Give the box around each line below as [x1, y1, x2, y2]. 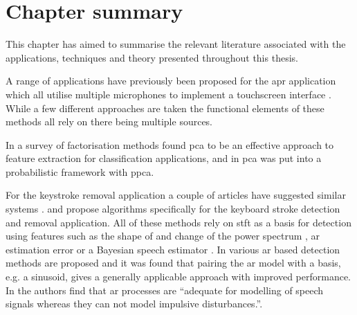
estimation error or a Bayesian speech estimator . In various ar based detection [6, 242, 340, 256]
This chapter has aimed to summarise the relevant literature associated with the [6, 37, 346, 51]
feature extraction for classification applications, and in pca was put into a [6, 151, 322, 165]
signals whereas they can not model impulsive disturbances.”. [6, 296, 263, 311]
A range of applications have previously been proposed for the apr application [6, 73, 336, 88]
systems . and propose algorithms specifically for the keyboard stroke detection [6, 201, 340, 216]
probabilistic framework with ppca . [6, 164, 154, 179]
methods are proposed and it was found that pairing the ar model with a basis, [6, 255, 341, 270]
